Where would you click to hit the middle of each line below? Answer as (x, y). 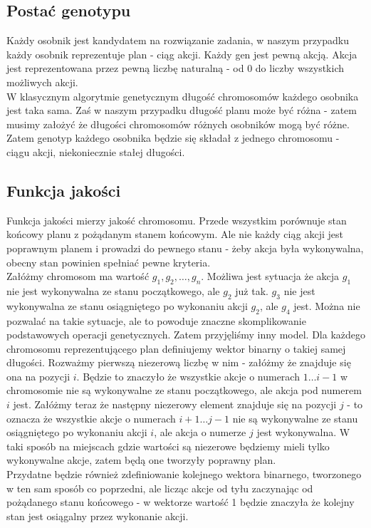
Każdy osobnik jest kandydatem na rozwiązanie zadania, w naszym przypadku (178, 40)
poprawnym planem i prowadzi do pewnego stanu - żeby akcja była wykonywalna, (185, 248)
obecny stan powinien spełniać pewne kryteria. (109, 262)
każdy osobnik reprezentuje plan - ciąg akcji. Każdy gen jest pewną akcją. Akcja (182, 54)
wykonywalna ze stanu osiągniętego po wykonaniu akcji (127, 305)
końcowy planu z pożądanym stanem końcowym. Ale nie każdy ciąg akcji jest (175, 234)
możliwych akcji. (42, 82)
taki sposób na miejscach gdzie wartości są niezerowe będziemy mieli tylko (168, 446)
